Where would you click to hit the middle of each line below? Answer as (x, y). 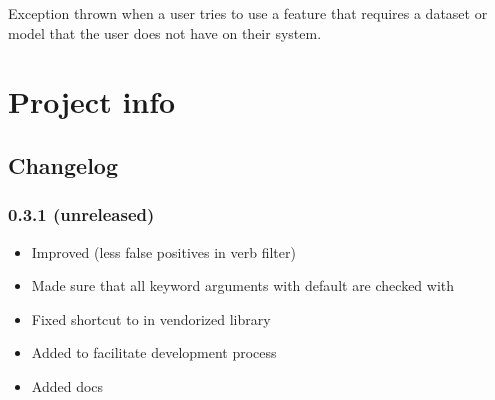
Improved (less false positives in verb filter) (163, 251)
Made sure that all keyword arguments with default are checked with (243, 285)
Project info (92, 101)
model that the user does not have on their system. (165, 32)
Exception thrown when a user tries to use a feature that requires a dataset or (248, 13)
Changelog (63, 164)
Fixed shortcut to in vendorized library (151, 318)
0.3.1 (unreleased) (81, 214)
